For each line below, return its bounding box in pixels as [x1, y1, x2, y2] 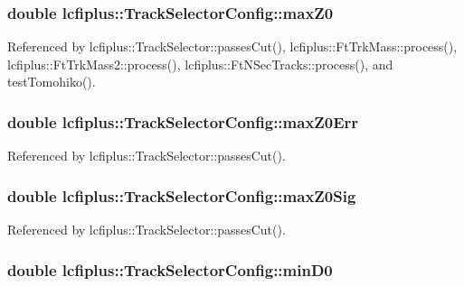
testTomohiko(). [7, 72, 96, 91]
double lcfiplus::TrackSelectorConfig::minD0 [7, 258, 333, 281]
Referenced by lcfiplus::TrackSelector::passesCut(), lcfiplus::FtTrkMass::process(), [7, 37, 458, 56]
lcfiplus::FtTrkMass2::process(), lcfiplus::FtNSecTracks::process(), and [7, 54, 393, 73]
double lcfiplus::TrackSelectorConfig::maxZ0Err [7, 110, 359, 133]
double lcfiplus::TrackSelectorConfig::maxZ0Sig [7, 184, 356, 207]
